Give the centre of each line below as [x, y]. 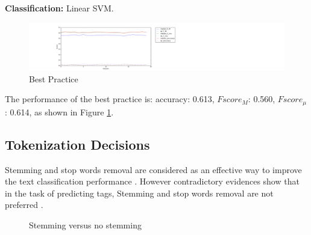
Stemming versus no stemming [85, 224]
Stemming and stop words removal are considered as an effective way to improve [153, 169]
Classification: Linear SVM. [59, 8]
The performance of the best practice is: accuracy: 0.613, [110, 99]
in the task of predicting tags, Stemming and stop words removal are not [139, 193]
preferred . [24, 205]
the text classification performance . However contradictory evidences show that [152, 181]
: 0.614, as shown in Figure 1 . [59, 111]
